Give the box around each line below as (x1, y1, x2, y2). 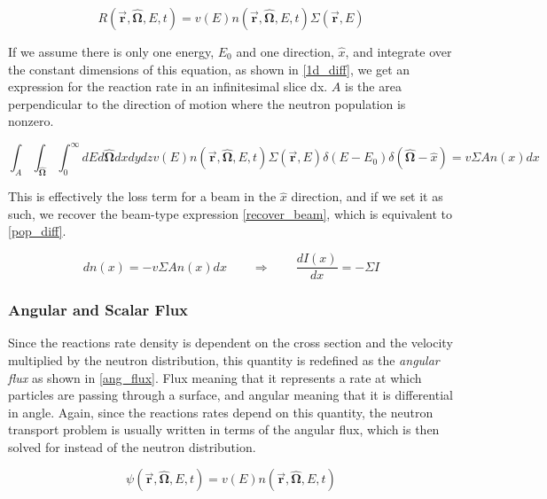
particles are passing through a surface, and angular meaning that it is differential (8, 386, 453, 404)
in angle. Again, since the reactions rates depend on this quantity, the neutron (8, 402, 434, 421)
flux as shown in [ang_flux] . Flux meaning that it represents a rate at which (8, 368, 422, 386)
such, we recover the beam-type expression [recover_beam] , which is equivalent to (8, 204, 452, 222)
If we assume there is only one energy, (8, 43, 215, 60)
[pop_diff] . (8, 222, 66, 240)
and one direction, (236, 43, 334, 60)
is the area (345, 77, 402, 96)
